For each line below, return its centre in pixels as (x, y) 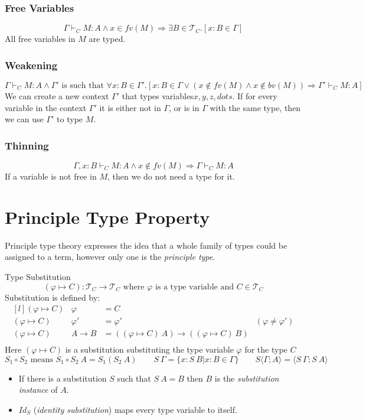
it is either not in (130, 107)
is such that (83, 86)
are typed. (107, 39)
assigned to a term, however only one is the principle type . (110, 257)
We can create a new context (57, 96)
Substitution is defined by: (53, 297)
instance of (38, 390)
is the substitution (247, 378)
